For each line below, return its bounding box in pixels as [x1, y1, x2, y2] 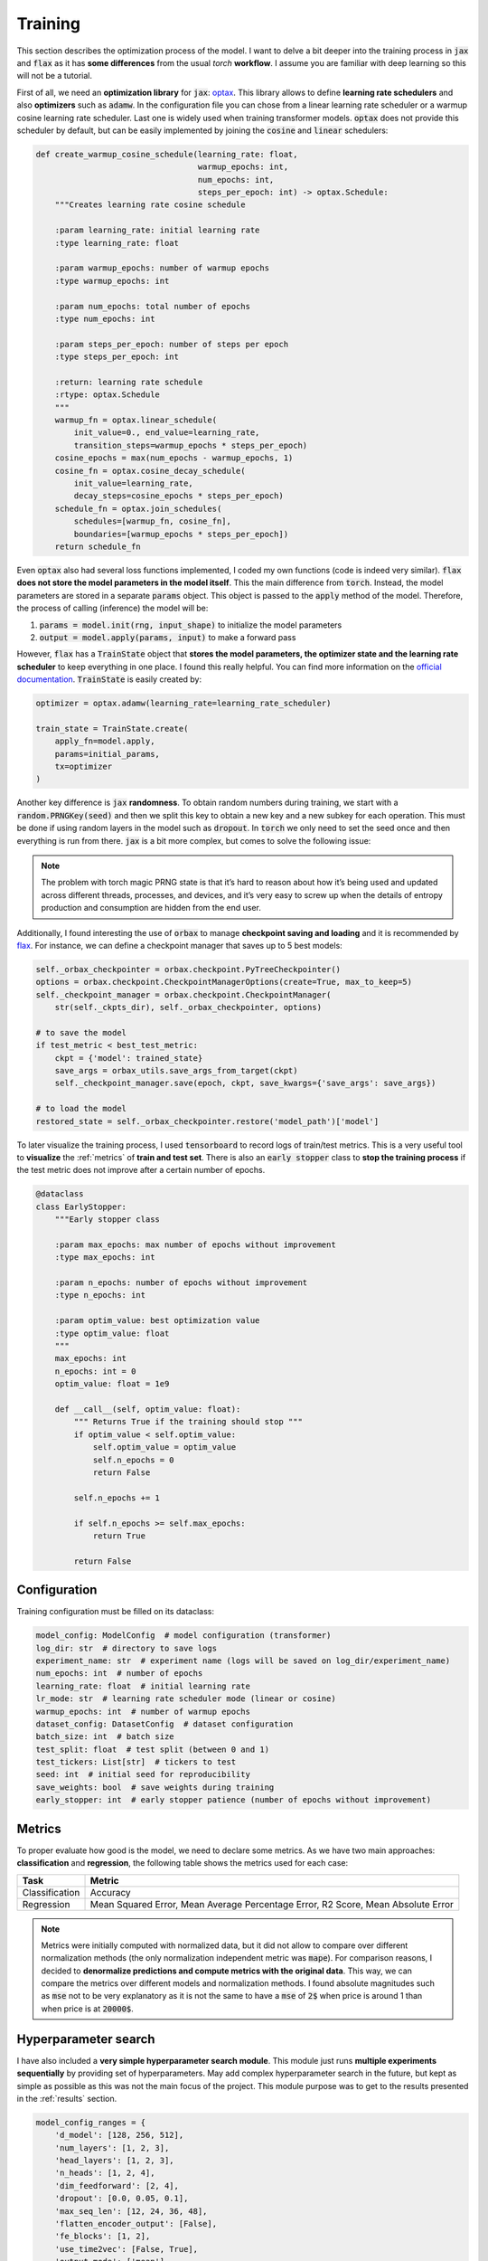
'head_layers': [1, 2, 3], [54, 2155, 175, 2166]
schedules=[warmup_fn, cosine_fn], [73, 516, 232, 526]
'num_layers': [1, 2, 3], [54, 2143, 170, 2152]
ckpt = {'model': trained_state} [54, 1053, 203, 1063]
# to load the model [35, 1103, 127, 1114]
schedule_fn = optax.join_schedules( [54, 503, 222, 514]
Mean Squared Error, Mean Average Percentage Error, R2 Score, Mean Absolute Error [89, 1897, 454, 1910]
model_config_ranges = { [35, 2117, 146, 2127]
